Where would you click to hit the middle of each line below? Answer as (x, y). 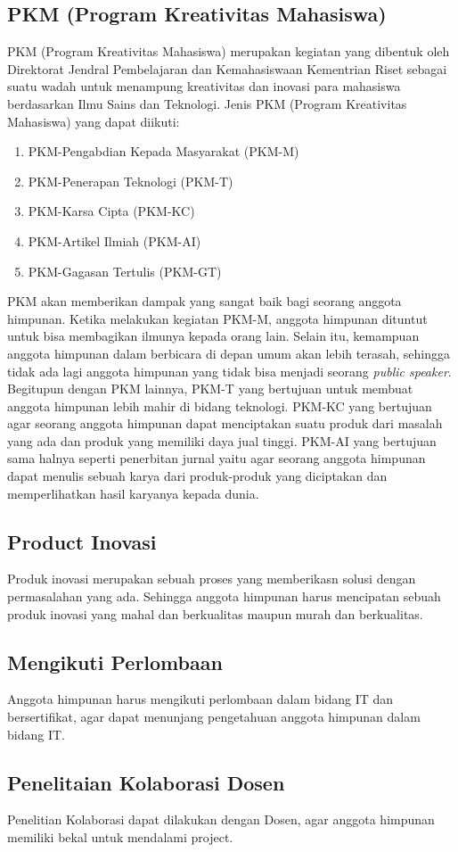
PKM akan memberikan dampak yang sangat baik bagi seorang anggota (204, 301)
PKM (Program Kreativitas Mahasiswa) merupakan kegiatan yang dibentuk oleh (229, 51)
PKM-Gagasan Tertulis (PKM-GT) (125, 271)
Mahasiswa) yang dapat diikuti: (94, 121)
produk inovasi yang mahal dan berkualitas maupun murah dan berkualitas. (215, 613)
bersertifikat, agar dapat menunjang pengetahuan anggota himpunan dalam (214, 717)
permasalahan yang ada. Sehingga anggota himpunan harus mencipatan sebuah (224, 596)
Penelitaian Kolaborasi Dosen (146, 782)
